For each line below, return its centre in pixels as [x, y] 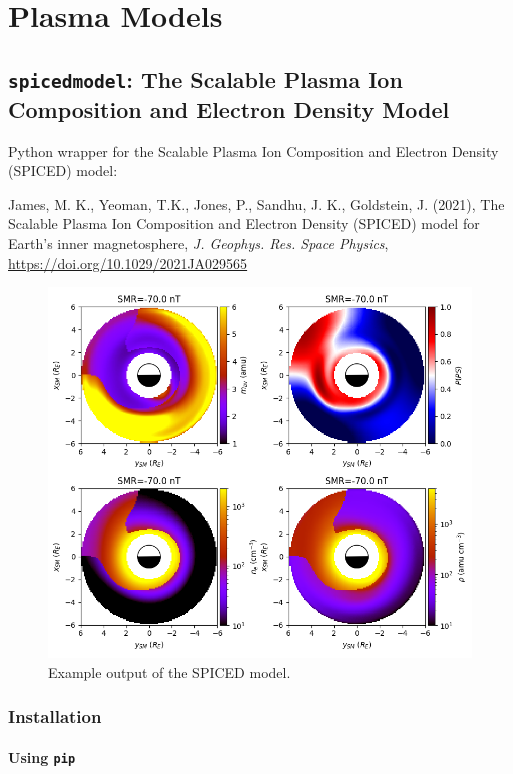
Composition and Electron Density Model [229, 108]
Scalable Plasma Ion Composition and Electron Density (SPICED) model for [244, 223]
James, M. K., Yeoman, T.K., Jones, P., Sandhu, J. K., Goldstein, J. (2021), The [256, 203]
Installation [55, 716]
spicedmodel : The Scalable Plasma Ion [205, 78]
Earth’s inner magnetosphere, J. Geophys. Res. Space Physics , [198, 242]
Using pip [42, 756]
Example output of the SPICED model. [169, 671]
